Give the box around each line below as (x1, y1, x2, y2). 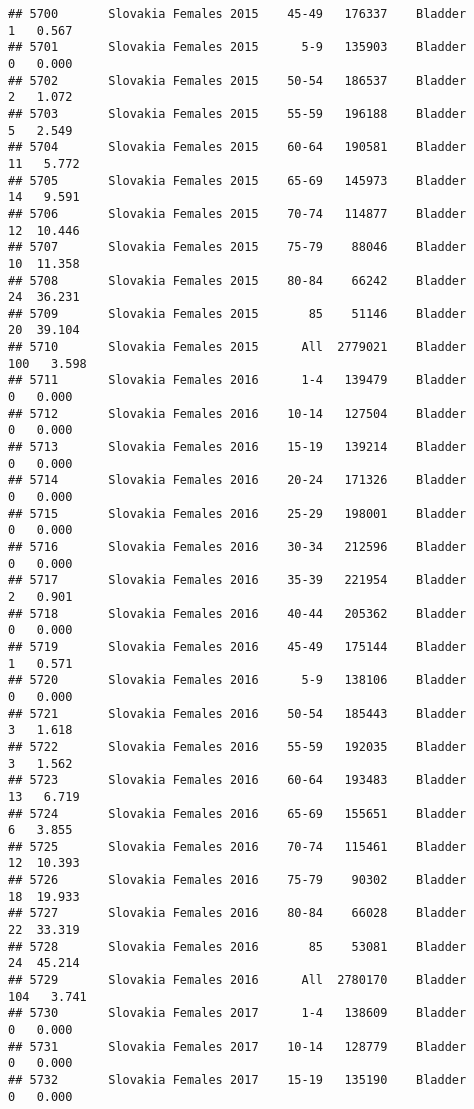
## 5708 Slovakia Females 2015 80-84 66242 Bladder (8, 273, 467, 288)
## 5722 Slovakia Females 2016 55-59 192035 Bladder (8, 739, 467, 754)
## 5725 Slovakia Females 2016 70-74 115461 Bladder (8, 839, 467, 854)
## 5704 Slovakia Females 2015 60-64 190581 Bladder (8, 140, 467, 155)
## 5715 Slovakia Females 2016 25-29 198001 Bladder (8, 506, 467, 521)
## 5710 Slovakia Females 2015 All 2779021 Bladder (8, 340, 467, 355)
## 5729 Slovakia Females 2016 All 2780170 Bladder (8, 973, 467, 988)
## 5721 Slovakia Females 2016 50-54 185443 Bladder (8, 706, 467, 721)
